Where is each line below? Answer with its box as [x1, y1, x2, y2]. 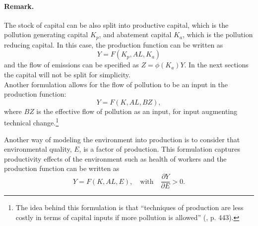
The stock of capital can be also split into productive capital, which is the [4, 19, 229, 30]
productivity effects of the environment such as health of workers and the [4, 153, 227, 164]
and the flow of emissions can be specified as [4, 59, 139, 70]
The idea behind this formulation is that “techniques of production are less [15, 202, 244, 213]
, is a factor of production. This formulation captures [79, 144, 240, 154]
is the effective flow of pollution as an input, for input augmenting [36, 106, 238, 116]
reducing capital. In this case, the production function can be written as [4, 39, 223, 50]
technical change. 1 [4, 116, 59, 128]
